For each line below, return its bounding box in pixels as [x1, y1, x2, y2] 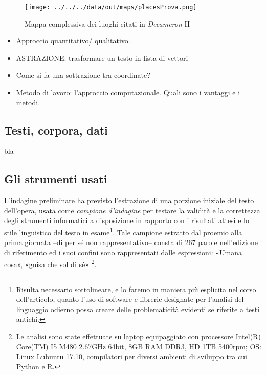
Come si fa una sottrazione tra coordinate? [16, 70, 150, 80]
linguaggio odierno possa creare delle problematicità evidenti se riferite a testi [16, 303, 260, 314]
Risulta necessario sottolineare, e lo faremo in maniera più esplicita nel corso [16, 283, 256, 294]
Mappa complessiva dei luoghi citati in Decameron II [25, 18, 190, 29]
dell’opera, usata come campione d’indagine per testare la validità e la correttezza [4, 205, 260, 215]
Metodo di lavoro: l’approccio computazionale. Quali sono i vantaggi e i [16, 87, 240, 98]
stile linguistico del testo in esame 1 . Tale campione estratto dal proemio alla [4, 226, 242, 237]
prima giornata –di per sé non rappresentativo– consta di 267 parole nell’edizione [4, 237, 258, 248]
